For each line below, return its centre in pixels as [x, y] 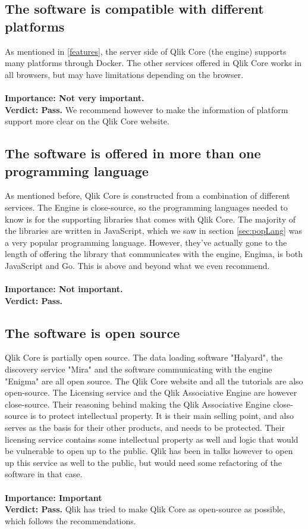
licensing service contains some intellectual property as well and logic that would [152, 439]
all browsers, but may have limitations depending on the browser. [124, 74]
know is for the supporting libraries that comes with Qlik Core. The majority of [150, 219]
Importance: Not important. [64, 289]
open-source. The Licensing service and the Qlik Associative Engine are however [151, 392]
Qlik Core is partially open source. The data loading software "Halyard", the [144, 357]
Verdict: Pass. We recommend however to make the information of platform [147, 109]
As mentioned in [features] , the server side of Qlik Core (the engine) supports [146, 51]
